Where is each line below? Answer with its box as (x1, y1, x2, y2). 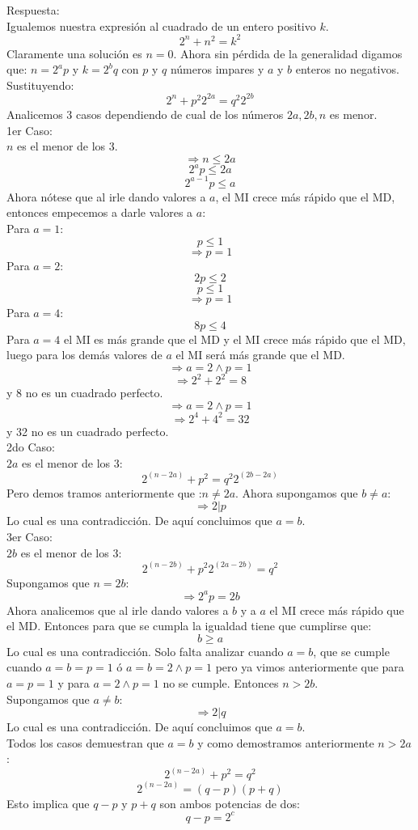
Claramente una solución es (6, 44, 142, 61)
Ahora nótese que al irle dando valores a (6, 188, 206, 205)
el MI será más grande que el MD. (175, 346, 345, 363)
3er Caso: (6, 527, 53, 544)
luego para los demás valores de (6, 346, 163, 363)
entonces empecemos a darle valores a (6, 204, 193, 221)
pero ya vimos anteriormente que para (215, 658, 404, 675)
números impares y (170, 61, 264, 78)
